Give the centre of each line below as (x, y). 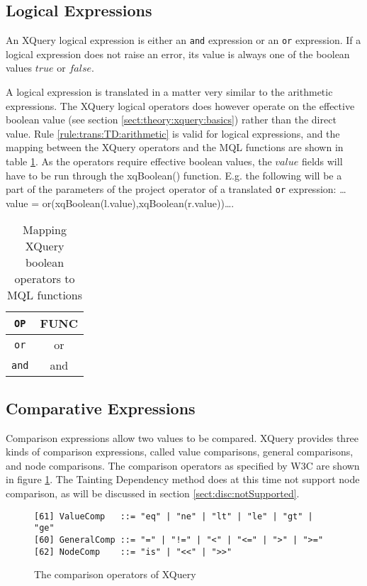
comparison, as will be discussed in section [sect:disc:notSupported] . (153, 493)
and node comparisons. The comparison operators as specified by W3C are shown (183, 465)
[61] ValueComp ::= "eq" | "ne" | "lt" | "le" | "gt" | (174, 516)
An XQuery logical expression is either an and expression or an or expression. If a (183, 40)
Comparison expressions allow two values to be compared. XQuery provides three (182, 437)
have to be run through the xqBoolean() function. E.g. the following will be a (174, 175)
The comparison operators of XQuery (115, 574)
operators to (45, 279)
